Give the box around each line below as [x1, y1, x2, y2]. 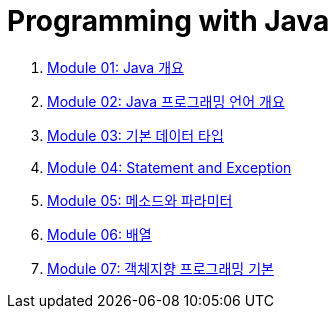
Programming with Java [7, 4, 330, 38]
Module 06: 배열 [47, 225, 152, 243]
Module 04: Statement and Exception [47, 158, 292, 176]
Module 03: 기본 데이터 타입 [47, 126, 224, 144]
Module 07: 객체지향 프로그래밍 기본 [47, 259, 274, 277]
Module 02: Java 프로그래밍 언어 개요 [47, 92, 285, 110]
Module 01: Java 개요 [47, 58, 184, 76]
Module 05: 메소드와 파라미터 [47, 191, 233, 209]
